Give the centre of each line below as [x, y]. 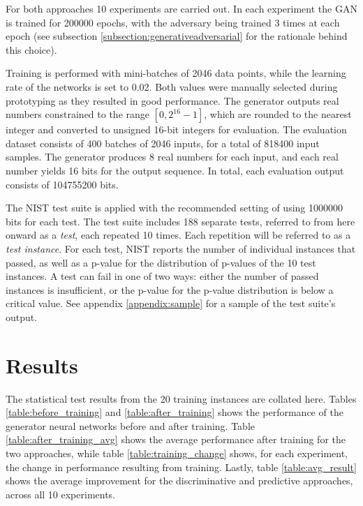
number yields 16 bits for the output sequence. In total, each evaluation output [175, 170]
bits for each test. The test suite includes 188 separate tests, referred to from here [180, 221]
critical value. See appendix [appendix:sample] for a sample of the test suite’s [171, 303]
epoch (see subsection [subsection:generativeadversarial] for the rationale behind [177, 36]
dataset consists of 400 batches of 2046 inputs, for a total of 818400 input [163, 143]
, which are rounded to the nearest [278, 114]
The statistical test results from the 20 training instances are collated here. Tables [181, 398]
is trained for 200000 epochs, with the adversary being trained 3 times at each [173, 22]
